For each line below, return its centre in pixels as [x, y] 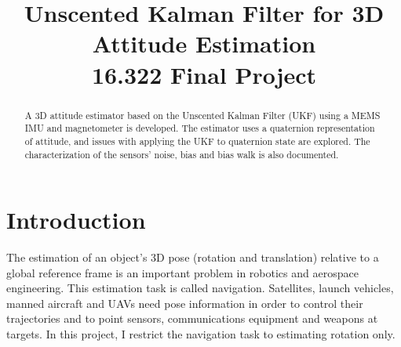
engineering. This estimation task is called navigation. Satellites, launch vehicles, [200, 288]
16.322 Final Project [204, 74]
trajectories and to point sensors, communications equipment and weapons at [192, 318]
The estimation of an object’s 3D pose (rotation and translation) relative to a [193, 257]
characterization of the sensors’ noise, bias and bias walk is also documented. [182, 154]
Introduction [76, 220]
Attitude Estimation [204, 43]
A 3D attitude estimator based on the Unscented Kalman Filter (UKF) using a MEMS [202, 115]
